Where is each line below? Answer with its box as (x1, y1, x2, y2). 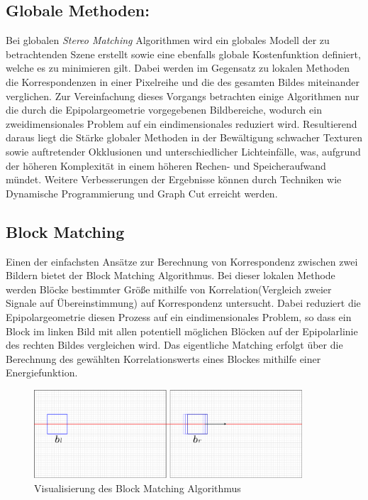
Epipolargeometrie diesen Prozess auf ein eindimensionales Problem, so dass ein (6, 309, 352, 324)
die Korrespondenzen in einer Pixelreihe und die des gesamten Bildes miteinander (6, 74, 360, 89)
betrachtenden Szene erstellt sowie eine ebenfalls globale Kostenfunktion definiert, (6, 46, 361, 61)
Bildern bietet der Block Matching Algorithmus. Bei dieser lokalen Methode (6, 268, 335, 283)
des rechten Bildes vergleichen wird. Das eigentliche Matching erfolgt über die (6, 337, 343, 352)
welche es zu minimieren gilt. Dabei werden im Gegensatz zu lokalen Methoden (6, 60, 350, 75)
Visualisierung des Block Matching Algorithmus (34, 480, 241, 495)
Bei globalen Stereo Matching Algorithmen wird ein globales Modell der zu (6, 33, 330, 48)
